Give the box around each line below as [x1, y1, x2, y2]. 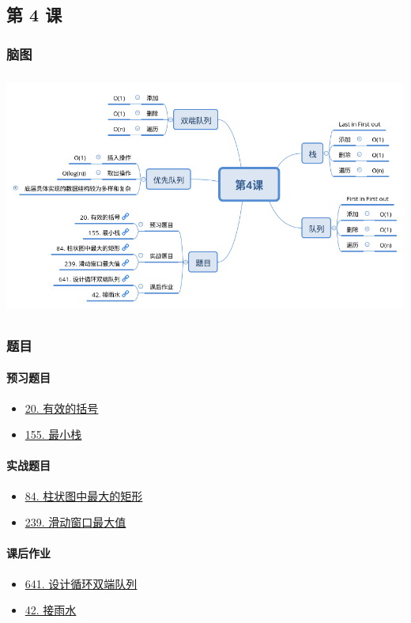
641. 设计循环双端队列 [25, 575, 138, 591]
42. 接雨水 [25, 602, 77, 618]
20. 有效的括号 [25, 399, 99, 416]
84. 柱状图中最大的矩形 [25, 487, 143, 504]
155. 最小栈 [25, 426, 82, 443]
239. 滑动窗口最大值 [25, 514, 126, 530]
